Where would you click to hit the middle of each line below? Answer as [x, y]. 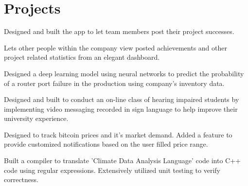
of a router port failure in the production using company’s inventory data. [114, 83]
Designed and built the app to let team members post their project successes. [119, 31]
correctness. [21, 179]
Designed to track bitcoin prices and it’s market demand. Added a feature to [118, 134]
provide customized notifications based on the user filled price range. [106, 144]
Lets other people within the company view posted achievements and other [115, 47]
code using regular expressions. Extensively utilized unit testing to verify [112, 170]
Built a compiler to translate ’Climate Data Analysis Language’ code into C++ [122, 161]
